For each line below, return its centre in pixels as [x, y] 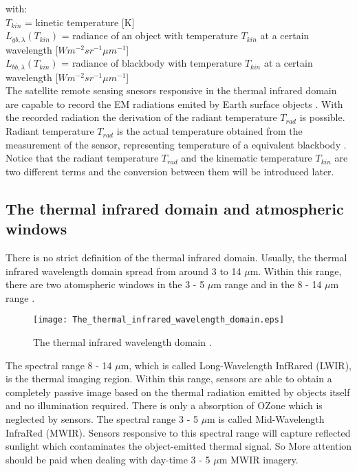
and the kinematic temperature [247, 158]
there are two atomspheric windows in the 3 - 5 [105, 284]
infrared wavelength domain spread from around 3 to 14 [123, 271]
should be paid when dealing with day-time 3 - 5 [108, 459]
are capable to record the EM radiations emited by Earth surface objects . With [174, 103]
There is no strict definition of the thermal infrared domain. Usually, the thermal [176, 258]
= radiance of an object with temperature [150, 35]
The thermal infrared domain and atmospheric [175, 208]
